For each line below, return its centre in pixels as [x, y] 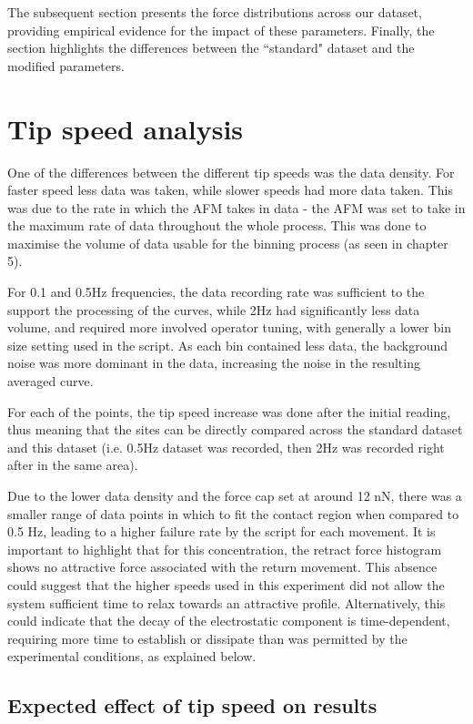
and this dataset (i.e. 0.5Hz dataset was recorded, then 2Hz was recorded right [226, 447]
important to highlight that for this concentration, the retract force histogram [225, 549]
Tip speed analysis [126, 128]
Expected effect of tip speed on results [192, 705]
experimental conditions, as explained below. [132, 656]
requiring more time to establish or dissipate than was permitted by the [207, 638]
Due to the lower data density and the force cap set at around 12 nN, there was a [235, 495]
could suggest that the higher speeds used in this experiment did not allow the [226, 584]
